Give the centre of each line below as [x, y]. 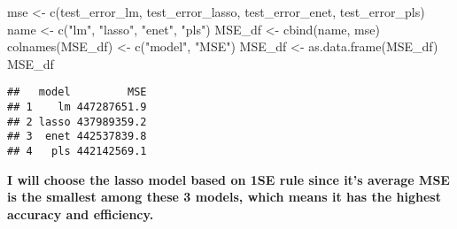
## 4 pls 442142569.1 [77, 151]
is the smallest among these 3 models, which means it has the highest [224, 197]
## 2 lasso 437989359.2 [77, 122]
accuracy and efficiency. [81, 214]
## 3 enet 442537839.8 [77, 137]
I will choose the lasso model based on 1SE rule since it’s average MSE [228, 179]
